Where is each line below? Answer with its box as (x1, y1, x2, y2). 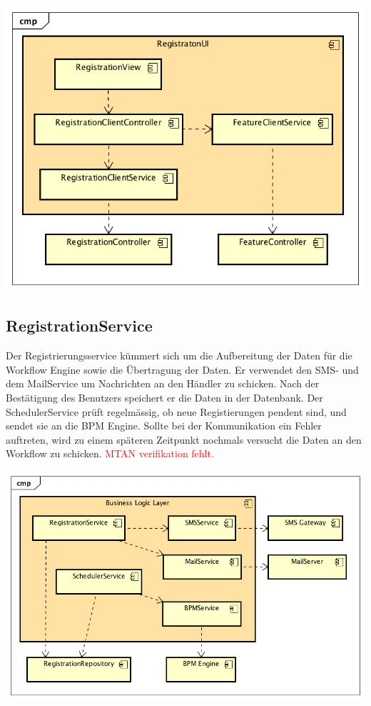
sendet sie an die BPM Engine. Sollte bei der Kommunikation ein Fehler (6, 418, 322, 433)
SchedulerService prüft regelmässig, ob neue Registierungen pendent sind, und (6, 404, 347, 419)
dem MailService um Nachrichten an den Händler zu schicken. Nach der (6, 376, 320, 391)
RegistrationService (6, 314, 153, 337)
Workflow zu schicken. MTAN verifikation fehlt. (6, 446, 214, 461)
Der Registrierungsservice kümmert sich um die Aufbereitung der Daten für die (6, 348, 352, 363)
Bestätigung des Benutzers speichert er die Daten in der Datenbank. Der (6, 390, 323, 405)
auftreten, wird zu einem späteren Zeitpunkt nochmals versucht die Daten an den (6, 432, 362, 447)
